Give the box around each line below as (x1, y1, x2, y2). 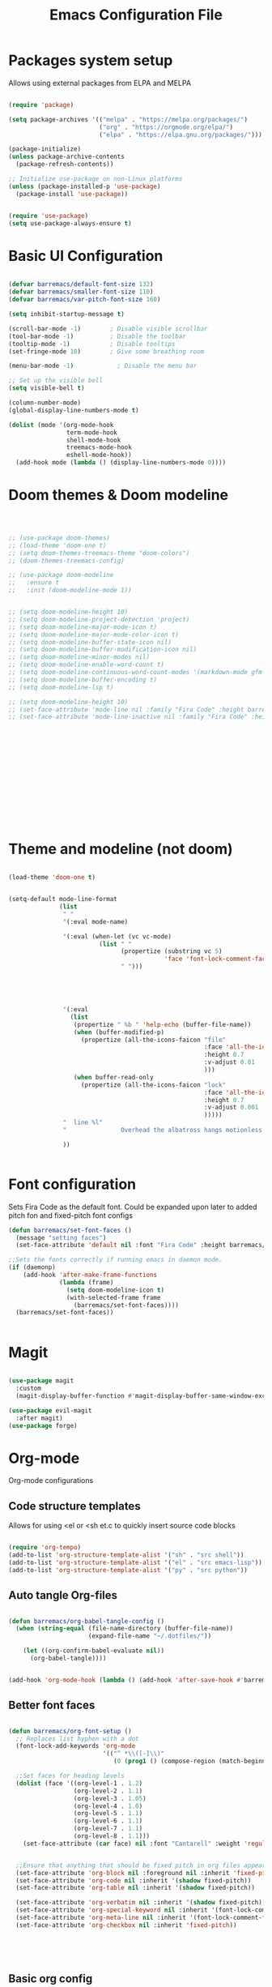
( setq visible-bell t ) (8, 384, 85, 392)
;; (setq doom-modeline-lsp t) (8, 683, 114, 691)
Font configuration (8, 1175, 136, 1193)
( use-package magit (8, 1377, 74, 1385)
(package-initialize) (8, 145, 82, 153)
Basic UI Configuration (8, 246, 164, 265)
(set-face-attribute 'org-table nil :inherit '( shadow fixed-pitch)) (15, 1884, 255, 1892)
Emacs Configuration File (49, 6, 223, 24)
